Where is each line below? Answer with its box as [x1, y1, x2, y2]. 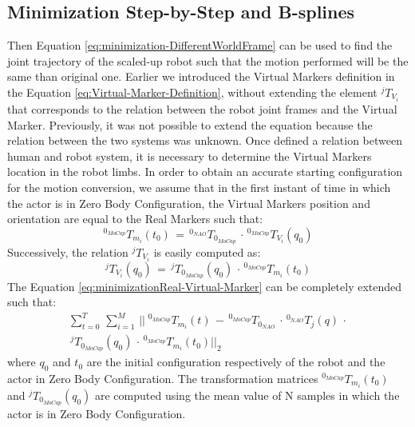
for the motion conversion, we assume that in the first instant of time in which [7, 179, 391, 196]
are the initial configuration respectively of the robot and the [86, 353, 385, 370]
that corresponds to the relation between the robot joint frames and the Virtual [7, 101, 397, 118]
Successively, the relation [7, 243, 128, 260]
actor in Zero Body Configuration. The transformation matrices [7, 369, 318, 386]
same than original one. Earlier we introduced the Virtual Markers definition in [7, 68, 395, 85]
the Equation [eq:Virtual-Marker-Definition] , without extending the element [7, 83, 377, 100]
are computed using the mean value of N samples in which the [95, 386, 400, 403]
